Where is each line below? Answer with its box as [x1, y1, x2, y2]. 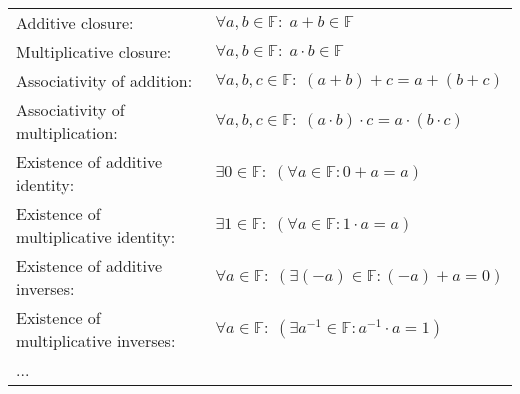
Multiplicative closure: [16, 40, 172, 63]
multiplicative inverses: [16, 329, 176, 352]
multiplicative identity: [16, 225, 176, 248]
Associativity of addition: [16, 69, 193, 92]
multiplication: [16, 121, 118, 144]
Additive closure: [16, 11, 134, 34]
